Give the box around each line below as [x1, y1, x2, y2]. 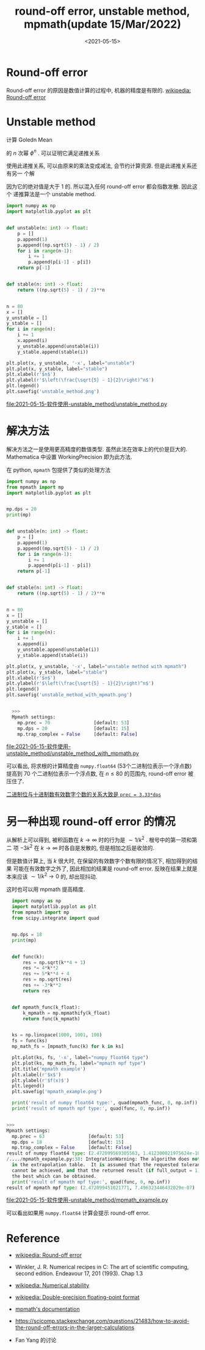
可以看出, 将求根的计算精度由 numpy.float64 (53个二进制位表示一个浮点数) [6, 762, 192, 770]
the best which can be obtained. [12, 1173, 97, 1179]
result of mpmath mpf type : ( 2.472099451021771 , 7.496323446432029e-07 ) [6, 1185, 195, 1191]
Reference [6, 1231, 60, 1245]
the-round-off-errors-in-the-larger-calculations [15, 1324, 135, 1331]
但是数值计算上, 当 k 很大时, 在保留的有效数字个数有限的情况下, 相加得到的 [6, 857, 193, 865]
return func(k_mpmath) [22, 1015, 81, 1022]
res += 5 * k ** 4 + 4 [22, 971, 70, 977]
